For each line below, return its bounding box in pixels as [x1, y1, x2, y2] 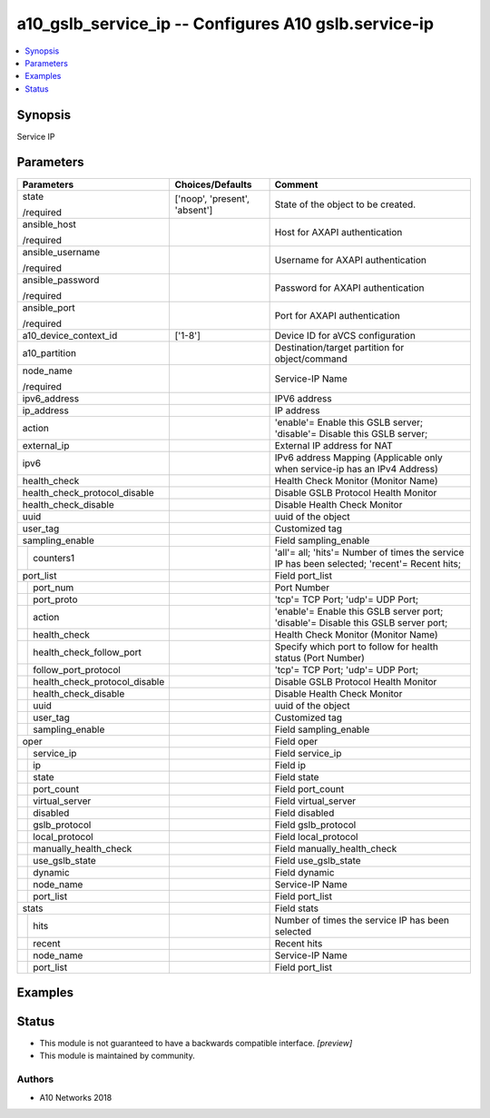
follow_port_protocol [33, 663, 122, 676]
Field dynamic [274, 866, 335, 878]
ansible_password [22, 273, 100, 286]
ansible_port [22, 301, 76, 313]
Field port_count [274, 782, 345, 795]
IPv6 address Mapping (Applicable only [274, 450, 444, 463]
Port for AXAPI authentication [274, 309, 401, 322]
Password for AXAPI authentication [274, 282, 426, 294]
